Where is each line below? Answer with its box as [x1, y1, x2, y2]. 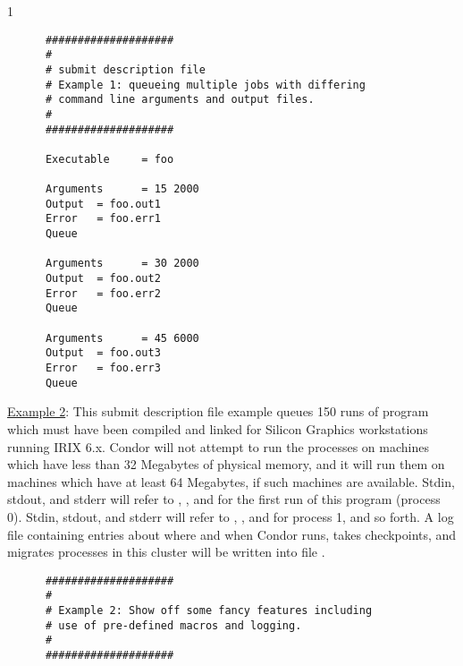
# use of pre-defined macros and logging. [45, 619, 302, 632]
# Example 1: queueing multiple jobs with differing [45, 78, 366, 91]
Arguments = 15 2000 [45, 183, 199, 196]
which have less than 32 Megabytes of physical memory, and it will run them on [7, 455, 445, 474]
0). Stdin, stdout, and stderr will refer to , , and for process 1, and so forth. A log [7, 507, 454, 525]
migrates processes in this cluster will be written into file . [7, 542, 325, 561]
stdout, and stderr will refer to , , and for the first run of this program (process [7, 490, 441, 508]
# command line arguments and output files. [45, 93, 315, 107]
